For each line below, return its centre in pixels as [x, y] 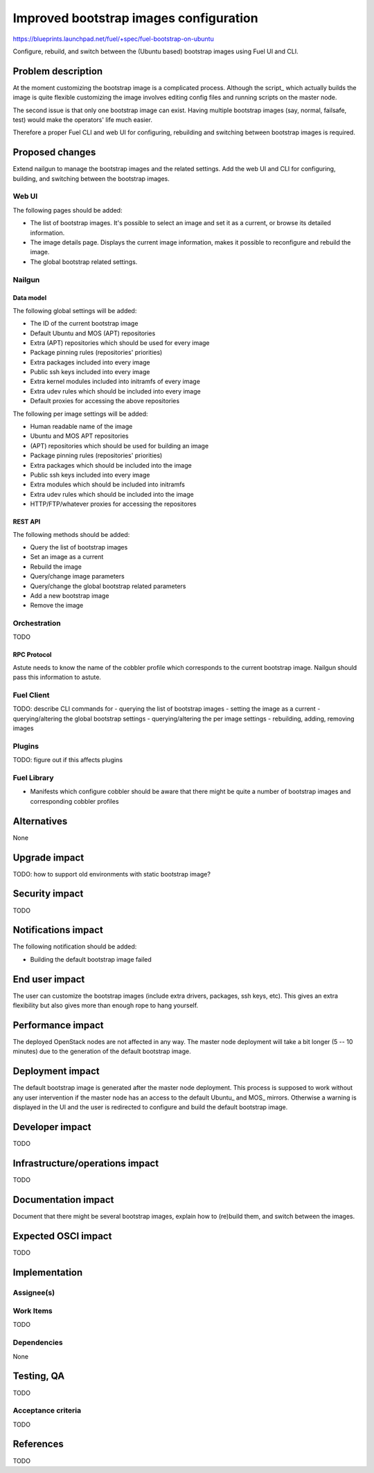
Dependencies [38, 1343]
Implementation [48, 1272]
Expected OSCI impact [62, 1236]
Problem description [58, 71]
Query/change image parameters [77, 576]
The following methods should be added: [71, 534]
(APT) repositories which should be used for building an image [119, 446]
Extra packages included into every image [90, 362]
